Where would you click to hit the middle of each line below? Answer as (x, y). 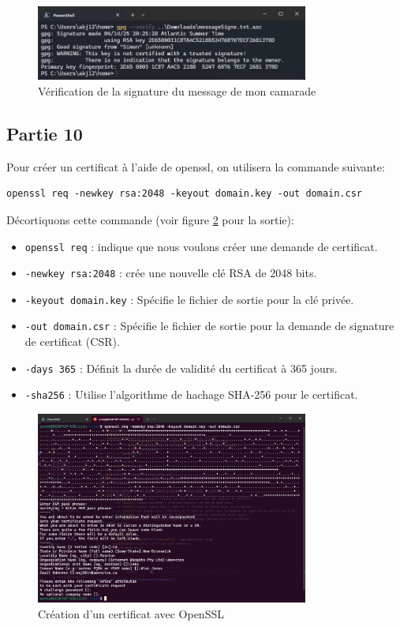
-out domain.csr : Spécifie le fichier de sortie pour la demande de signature (209, 326)
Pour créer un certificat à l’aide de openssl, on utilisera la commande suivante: (196, 166)
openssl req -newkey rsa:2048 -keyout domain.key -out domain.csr (185, 194)
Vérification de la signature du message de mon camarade (177, 90)
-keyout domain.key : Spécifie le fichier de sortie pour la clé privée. (189, 299)
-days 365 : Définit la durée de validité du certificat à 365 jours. (181, 368)
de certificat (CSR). (72, 342)
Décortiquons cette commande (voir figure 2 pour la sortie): (150, 219)
